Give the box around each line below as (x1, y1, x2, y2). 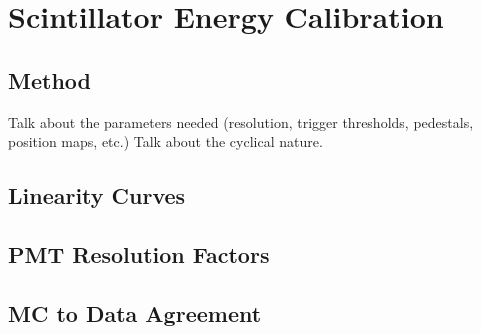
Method (8, 64, 91, 95)
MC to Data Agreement (8, 297, 262, 328)
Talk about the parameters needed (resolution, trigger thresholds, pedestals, (8, 111, 474, 132)
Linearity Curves (8, 180, 186, 211)
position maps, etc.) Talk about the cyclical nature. (8, 131, 323, 152)
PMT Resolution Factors (8, 238, 270, 269)
